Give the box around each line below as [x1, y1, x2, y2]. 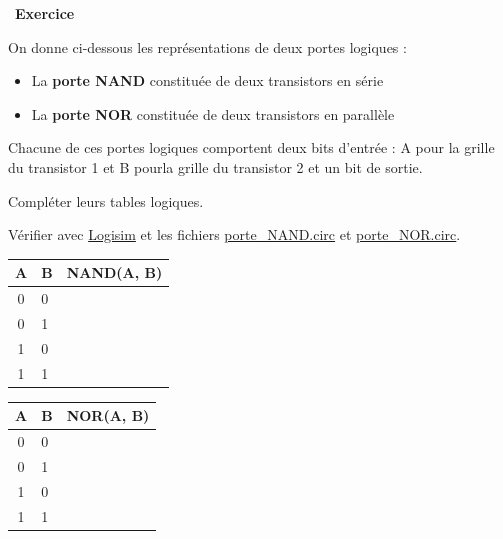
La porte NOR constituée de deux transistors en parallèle [31, 103, 395, 124]
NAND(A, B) [66, 262, 163, 283]
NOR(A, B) [66, 405, 150, 426]
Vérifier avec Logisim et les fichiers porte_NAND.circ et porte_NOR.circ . [8, 224, 461, 245]
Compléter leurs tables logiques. [8, 190, 204, 211]
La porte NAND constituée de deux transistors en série [31, 70, 384, 91]
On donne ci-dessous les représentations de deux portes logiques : [8, 36, 407, 57]
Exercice [15, 3, 75, 23]
